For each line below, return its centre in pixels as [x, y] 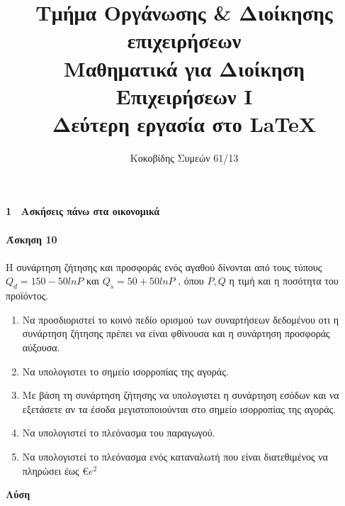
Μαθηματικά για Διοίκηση [184, 68]
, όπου [191, 281]
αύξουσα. [41, 347]
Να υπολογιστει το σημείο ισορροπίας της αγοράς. [125, 371]
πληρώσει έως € [55, 470]
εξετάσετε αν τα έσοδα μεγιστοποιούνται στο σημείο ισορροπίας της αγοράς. [179, 408]
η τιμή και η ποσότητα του [284, 281]
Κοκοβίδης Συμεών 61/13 [184, 157]
